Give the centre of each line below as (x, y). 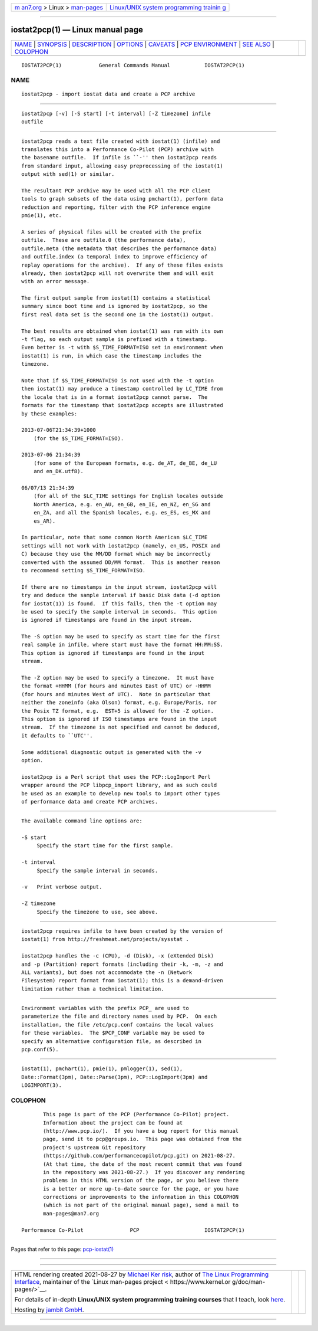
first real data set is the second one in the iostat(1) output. (118, 314)
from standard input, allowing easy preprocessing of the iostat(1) (122, 166)
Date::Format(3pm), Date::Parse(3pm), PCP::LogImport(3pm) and (115, 1077)
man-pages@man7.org (71, 1213)
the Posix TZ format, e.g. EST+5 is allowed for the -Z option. (118, 711)
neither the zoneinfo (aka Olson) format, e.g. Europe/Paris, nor (119, 703)
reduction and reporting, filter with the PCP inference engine (116, 207)
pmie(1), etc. (42, 216)
